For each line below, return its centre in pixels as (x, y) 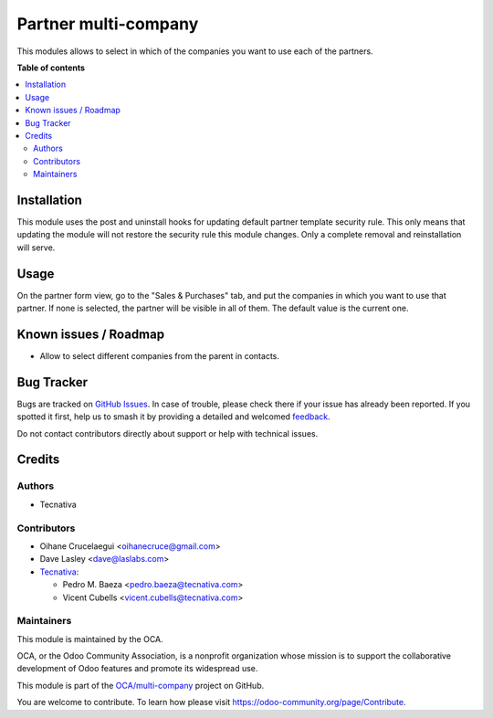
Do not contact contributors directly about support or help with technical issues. (168, 433)
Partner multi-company (108, 24)
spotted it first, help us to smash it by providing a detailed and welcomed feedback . (173, 417)
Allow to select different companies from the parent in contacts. (160, 355)
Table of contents (51, 68)
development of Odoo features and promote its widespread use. (137, 669)
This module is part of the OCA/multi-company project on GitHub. (141, 685)
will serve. (36, 248)
